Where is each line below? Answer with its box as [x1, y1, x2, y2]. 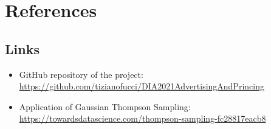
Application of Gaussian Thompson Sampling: [19, 100, 191, 113]
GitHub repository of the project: [19, 68, 143, 80]
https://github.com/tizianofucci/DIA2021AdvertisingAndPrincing [19, 80, 264, 92]
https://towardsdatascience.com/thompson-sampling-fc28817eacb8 [19, 112, 266, 125]
